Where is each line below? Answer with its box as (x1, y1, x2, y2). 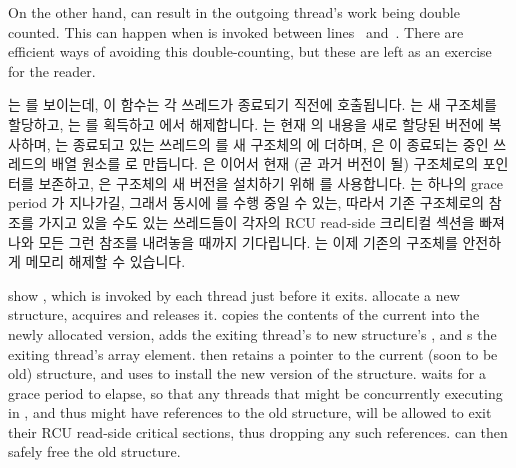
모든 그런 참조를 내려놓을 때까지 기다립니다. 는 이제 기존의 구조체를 (38, 231, 458, 252)
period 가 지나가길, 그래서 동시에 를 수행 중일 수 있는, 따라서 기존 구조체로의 (8, 192, 485, 213)
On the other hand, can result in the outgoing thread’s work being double (8, 2, 460, 22)
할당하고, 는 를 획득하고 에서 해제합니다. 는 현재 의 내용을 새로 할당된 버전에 (8, 113, 484, 134)
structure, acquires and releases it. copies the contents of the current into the (8, 304, 480, 325)
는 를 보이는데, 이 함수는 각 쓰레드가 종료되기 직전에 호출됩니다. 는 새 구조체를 (8, 94, 497, 115)
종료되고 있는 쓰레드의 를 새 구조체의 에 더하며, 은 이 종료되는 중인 (72, 133, 489, 154)
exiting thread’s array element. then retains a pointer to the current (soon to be (8, 343, 498, 364)
